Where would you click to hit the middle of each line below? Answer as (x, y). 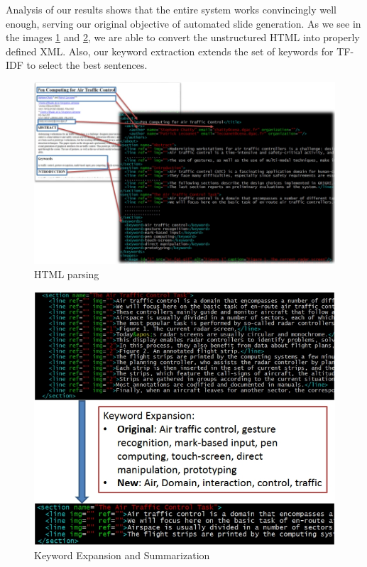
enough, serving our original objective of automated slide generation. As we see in (183, 23)
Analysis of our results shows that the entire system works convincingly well (171, 9)
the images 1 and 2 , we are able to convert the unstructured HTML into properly (183, 37)
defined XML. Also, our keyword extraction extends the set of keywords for (170, 51)
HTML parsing (67, 274)
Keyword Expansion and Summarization (122, 555)
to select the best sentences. (87, 65)
